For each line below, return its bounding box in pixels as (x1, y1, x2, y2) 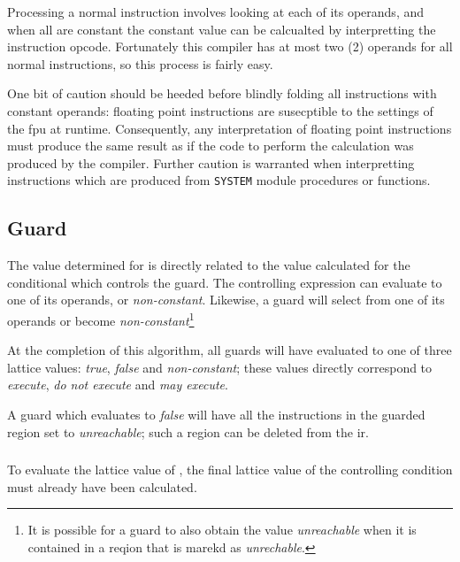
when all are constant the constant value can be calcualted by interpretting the (7, 19, 436, 38)
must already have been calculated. (7, 477, 197, 496)
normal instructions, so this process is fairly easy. (7, 54, 273, 73)
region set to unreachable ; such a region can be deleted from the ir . (7, 422, 369, 441)
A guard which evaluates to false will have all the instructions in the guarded (7, 405, 425, 424)
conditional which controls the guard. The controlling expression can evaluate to (7, 273, 442, 291)
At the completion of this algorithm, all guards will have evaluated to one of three (7, 341, 452, 359)
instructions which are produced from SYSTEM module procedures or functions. (7, 171, 431, 189)
